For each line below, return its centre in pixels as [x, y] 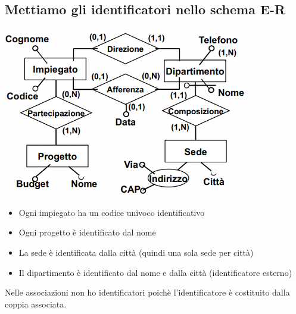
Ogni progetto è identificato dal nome [87, 232]
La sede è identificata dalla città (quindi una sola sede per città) [136, 252]
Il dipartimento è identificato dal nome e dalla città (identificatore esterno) [155, 272]
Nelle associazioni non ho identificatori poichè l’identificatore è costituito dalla [147, 292]
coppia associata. [36, 304]
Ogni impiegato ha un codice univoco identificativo [112, 212]
